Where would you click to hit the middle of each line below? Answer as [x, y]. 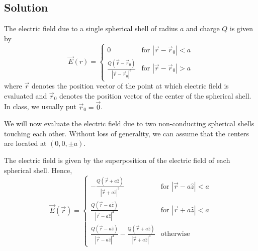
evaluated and [26, 95]
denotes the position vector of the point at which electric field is [130, 86]
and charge [203, 28]
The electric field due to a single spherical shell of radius [91, 28]
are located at [25, 143]
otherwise [175, 234]
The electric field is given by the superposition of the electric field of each [117, 160]
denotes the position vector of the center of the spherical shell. [155, 95]
